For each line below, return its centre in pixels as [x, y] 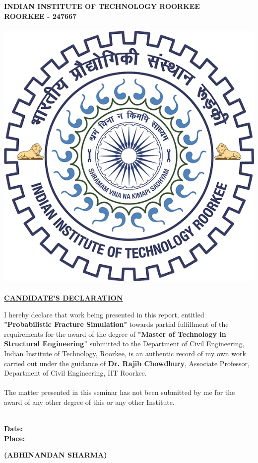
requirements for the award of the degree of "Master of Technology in [115, 334]
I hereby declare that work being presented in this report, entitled [104, 314]
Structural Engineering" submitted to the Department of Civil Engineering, [124, 344]
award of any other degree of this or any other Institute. [89, 402]
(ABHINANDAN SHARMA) [56, 455]
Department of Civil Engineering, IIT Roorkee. [75, 373]
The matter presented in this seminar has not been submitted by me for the [120, 392]
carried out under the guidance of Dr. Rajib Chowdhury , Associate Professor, [127, 363]
